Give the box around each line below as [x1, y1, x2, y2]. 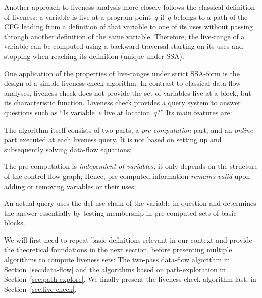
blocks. [4, 217, 25, 228]
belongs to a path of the [173, 11, 248, 22]
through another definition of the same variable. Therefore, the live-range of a [4, 31, 245, 41]
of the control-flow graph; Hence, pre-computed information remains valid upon [4, 170, 250, 181]
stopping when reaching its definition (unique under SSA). [4, 50, 184, 61]
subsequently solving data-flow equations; [4, 144, 132, 154]
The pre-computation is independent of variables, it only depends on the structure [4, 161, 258, 171]
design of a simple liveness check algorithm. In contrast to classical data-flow [4, 78, 241, 88]
